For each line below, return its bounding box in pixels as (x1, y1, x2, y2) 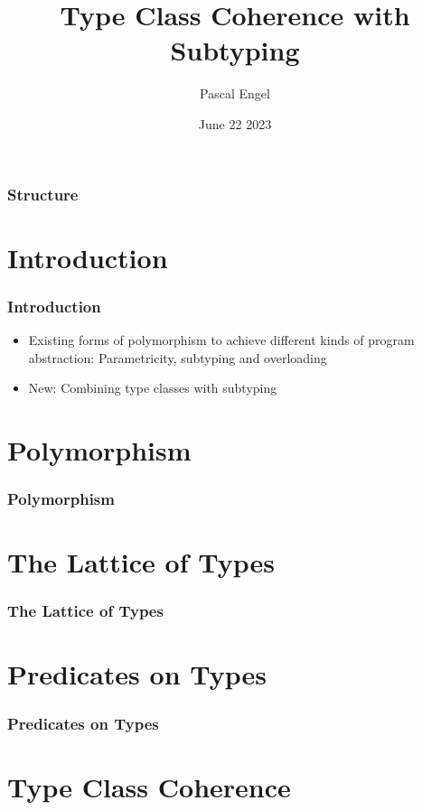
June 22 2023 (198, 114, 272, 133)
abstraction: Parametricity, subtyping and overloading (28, 348, 327, 367)
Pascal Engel (200, 84, 270, 103)
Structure (7, 182, 79, 205)
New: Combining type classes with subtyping (28, 378, 277, 397)
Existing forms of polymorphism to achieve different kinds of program (28, 331, 415, 349)
